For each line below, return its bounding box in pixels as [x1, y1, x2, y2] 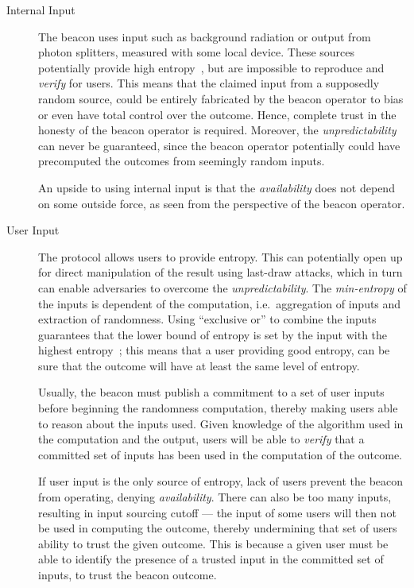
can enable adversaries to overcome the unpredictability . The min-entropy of [38, 279, 407, 296]
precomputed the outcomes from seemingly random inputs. [38, 153, 325, 169]
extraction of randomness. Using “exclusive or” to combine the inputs [38, 311, 377, 327]
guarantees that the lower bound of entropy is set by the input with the [38, 326, 388, 342]
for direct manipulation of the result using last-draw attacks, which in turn [38, 264, 403, 280]
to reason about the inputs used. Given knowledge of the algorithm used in [38, 415, 404, 431]
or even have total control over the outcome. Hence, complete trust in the [38, 106, 397, 122]
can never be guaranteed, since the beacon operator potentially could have [38, 137, 400, 153]
